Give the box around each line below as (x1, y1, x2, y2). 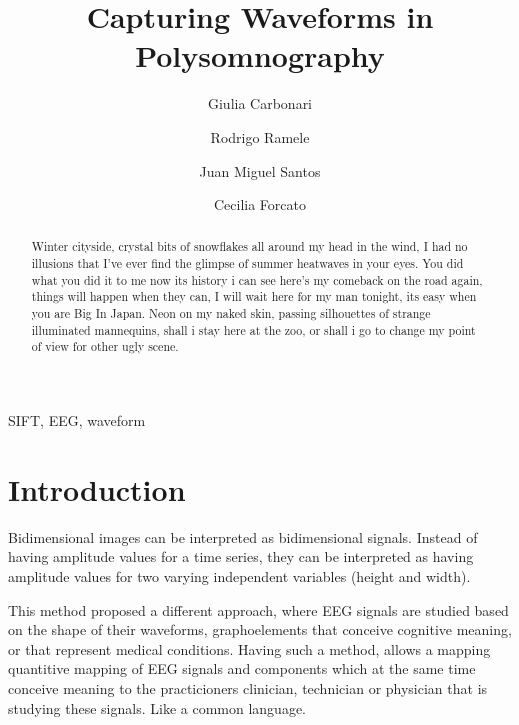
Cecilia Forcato (213, 194, 306, 215)
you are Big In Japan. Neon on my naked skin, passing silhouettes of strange (31, 305, 431, 322)
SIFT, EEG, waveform (8, 410, 146, 431)
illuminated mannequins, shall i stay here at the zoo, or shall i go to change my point (31, 321, 476, 338)
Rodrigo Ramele (210, 126, 310, 147)
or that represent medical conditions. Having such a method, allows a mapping (8, 638, 491, 659)
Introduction (8, 468, 186, 509)
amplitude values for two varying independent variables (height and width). (8, 565, 471, 586)
